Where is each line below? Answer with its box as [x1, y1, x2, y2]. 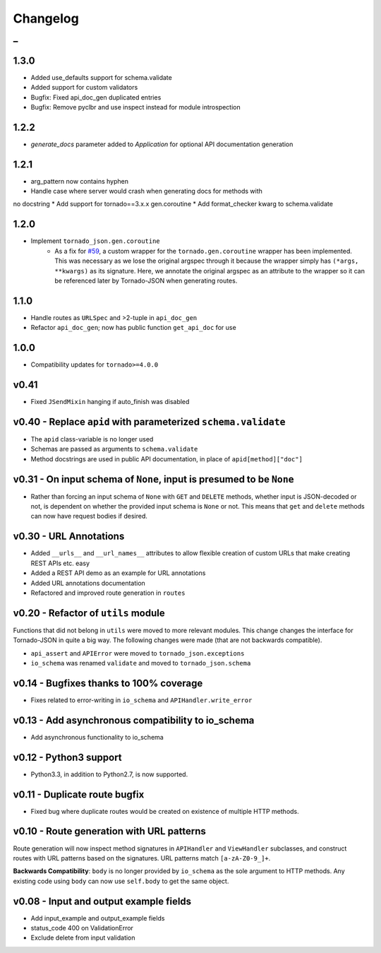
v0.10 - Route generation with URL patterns [13, 825, 206, 837]
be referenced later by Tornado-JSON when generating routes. [54, 276, 238, 285]
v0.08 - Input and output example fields [13, 895, 192, 907]
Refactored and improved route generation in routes [30, 588, 186, 597]
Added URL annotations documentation [30, 579, 146, 587]
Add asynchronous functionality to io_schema [30, 733, 164, 741]
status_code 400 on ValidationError [30, 923, 134, 932]
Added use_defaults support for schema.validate [30, 73, 172, 81]
